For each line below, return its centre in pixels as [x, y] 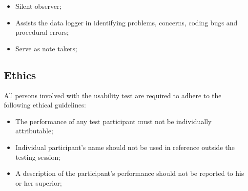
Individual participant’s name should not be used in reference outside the [125, 147]
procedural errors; [42, 32]
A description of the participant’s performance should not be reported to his [130, 173]
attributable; [34, 131]
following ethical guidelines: [45, 105]
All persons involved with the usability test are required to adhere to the [113, 95]
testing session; [38, 157]
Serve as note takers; [46, 48]
